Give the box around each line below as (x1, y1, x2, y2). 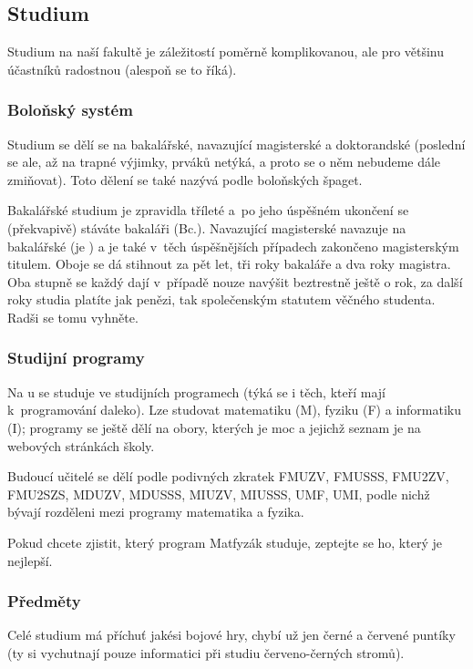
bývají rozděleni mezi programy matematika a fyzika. (7, 502, 304, 521)
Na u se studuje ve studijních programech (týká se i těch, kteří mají (7, 382, 386, 401)
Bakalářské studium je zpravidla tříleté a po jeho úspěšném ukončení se (7, 201, 409, 220)
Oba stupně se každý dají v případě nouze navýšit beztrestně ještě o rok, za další (7, 272, 463, 291)
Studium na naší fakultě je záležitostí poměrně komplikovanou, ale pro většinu (7, 42, 445, 61)
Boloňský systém (7, 98, 133, 121)
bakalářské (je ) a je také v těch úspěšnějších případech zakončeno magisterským (7, 236, 459, 255)
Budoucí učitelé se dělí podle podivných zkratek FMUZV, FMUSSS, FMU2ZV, (7, 467, 449, 486)
